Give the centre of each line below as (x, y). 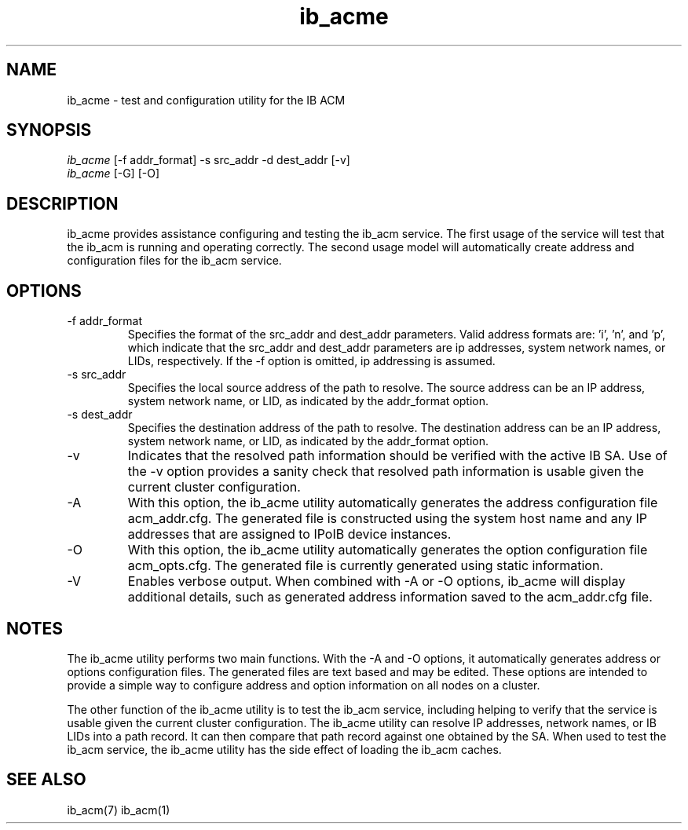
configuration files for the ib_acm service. (174, 261)
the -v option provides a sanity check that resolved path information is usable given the (386, 472)
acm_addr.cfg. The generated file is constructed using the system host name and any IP (388, 519)
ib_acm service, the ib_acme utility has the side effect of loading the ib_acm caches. (284, 749)
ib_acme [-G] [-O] (113, 174)
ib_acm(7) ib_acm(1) (119, 810)
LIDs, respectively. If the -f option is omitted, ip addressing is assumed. (311, 361)
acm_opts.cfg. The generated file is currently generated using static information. (366, 566)
